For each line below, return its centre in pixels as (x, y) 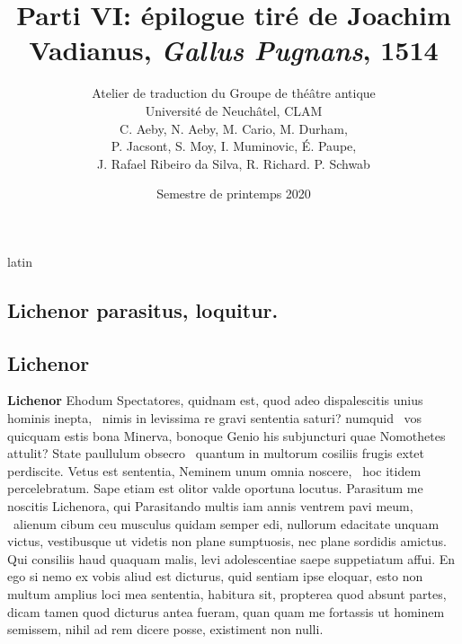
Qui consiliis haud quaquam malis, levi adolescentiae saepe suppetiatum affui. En (231, 558)
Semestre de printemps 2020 (234, 194)
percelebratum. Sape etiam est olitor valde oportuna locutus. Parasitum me (215, 488)
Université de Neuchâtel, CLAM (234, 110)
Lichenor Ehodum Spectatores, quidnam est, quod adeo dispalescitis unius (215, 400)
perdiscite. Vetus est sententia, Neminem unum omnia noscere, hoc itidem (214, 470)
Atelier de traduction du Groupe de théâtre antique (234, 93)
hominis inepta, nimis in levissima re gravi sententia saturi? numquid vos (215, 418)
